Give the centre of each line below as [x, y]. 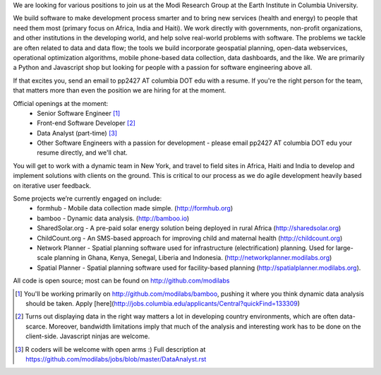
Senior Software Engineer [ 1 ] [79, 113]
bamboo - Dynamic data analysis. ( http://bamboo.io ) [113, 218]
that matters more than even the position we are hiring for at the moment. [120, 90]
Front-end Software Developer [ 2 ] [86, 123]
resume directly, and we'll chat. [83, 153]
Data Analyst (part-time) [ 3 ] [77, 133]
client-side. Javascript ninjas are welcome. [88, 336]
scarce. [36, 326]
